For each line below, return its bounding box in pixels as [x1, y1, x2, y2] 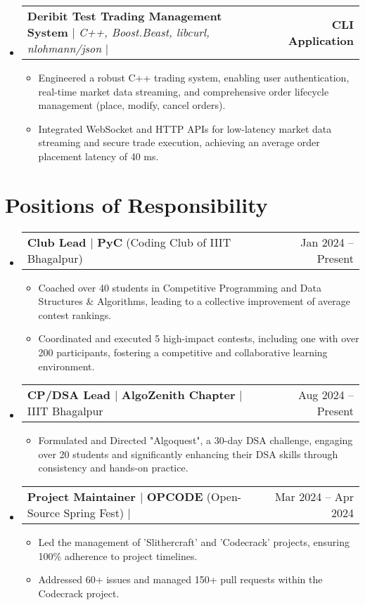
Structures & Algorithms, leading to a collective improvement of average [38, 294, 350, 308]
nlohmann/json [27, 40, 102, 56]
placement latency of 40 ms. [38, 148, 159, 163]
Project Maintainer [27, 488, 136, 505]
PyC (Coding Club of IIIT [97, 233, 231, 250]
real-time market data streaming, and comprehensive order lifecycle [38, 84, 329, 98]
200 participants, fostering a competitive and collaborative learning [38, 345, 328, 360]
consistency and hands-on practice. [38, 460, 188, 475]
